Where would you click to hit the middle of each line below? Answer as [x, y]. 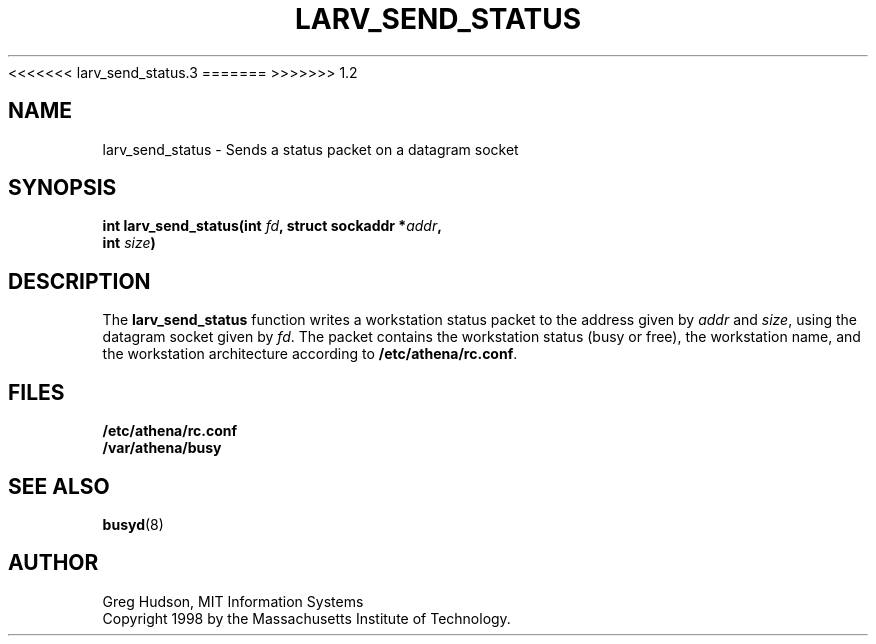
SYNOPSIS [62, 188]
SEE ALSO [59, 486]
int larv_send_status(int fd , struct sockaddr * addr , [272, 226]
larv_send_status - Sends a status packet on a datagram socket [310, 149]
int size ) [129, 243]
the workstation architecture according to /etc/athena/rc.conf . [310, 354]
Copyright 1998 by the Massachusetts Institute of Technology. [306, 618]
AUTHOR [53, 563]
